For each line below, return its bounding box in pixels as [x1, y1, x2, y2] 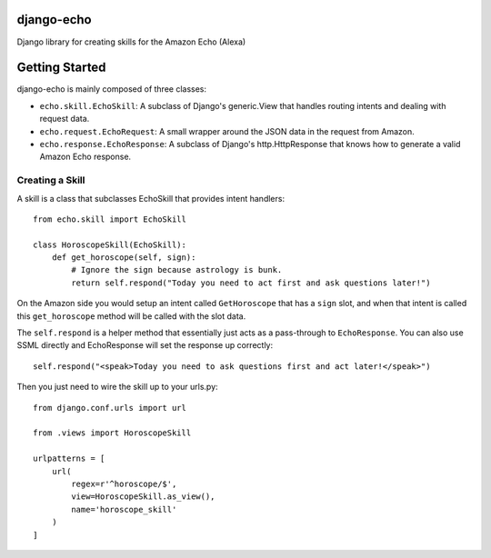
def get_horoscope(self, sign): [51, 253, 196, 263]
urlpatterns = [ [33, 453, 105, 463]
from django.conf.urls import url [33, 403, 186, 413]
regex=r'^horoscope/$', [71, 478, 177, 489]
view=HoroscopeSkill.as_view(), [71, 492, 215, 502]
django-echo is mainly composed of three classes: [16, 84, 207, 95]
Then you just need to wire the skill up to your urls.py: [16, 382, 218, 393]
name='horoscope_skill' [71, 504, 177, 514]
